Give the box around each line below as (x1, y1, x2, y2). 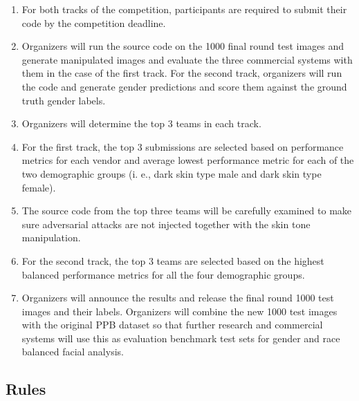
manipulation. (21, 230, 81, 245)
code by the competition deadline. (21, 15, 166, 30)
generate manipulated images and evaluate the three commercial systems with (21, 52, 353, 66)
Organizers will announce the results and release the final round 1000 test (21, 290, 334, 305)
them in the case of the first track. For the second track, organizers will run (21, 66, 342, 80)
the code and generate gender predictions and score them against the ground (21, 79, 347, 93)
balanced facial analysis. (21, 344, 124, 359)
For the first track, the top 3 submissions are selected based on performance (21, 139, 344, 153)
